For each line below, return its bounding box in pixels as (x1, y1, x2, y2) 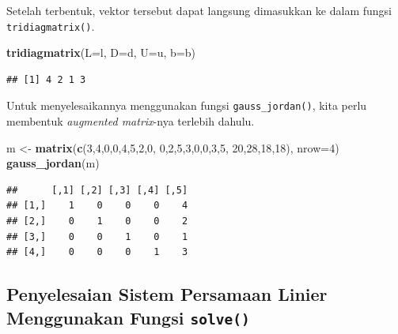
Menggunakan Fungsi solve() (6, 305, 250, 329)
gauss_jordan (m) (6, 155, 100, 171)
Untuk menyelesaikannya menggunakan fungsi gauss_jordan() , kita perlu (6, 97, 367, 114)
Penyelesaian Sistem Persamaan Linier (6, 282, 328, 306)
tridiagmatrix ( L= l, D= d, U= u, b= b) (6, 44, 195, 61)
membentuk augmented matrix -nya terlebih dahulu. (6, 113, 255, 129)
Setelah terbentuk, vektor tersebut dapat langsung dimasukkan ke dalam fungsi (6, 2, 392, 18)
